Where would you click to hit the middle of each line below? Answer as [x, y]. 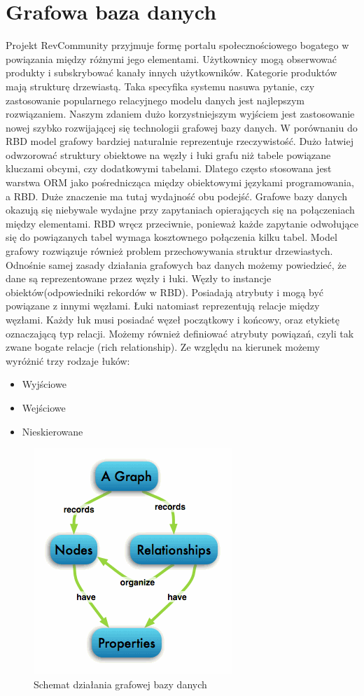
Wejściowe [44, 407]
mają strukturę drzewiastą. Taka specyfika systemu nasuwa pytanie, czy [160, 86]
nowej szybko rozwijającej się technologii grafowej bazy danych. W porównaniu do [182, 127]
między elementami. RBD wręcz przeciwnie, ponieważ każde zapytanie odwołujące [182, 223]
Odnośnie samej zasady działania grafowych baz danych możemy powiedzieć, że [176, 264]
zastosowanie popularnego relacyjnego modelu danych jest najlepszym [155, 100]
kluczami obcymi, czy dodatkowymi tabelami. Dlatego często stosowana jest [169, 168]
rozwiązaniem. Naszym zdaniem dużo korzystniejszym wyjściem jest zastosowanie [180, 114]
